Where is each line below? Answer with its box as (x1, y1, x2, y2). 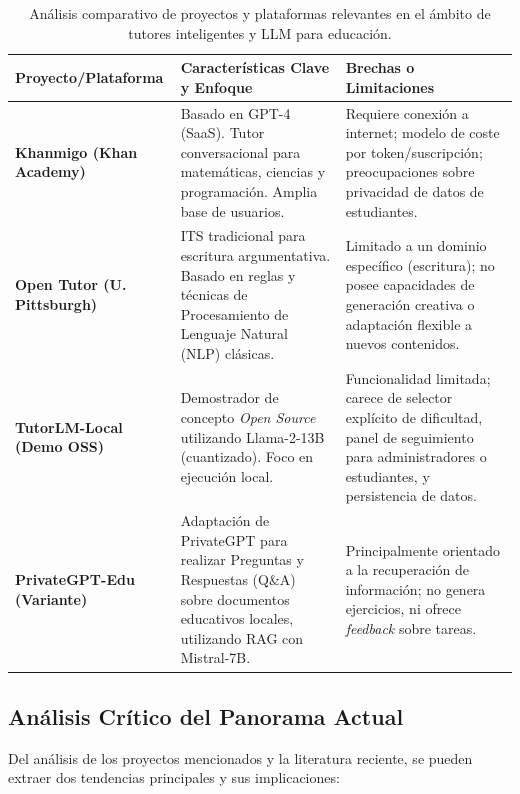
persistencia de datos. (345, 485, 477, 506)
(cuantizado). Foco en (180, 446, 314, 467)
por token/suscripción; (345, 141, 483, 162)
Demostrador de (180, 387, 279, 408)
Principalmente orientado (345, 539, 500, 560)
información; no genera (345, 578, 486, 599)
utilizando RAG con (180, 627, 304, 648)
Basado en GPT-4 (180, 102, 291, 123)
